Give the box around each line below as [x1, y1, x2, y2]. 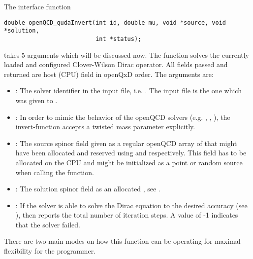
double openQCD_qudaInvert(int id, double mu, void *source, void [4, 19, 226, 26]
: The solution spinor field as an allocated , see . [15, 184, 160, 194]
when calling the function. [15, 167, 94, 177]
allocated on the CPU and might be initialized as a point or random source [15, 157, 243, 167]
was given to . [15, 95, 58, 105]
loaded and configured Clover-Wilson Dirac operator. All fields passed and [4, 59, 228, 70]
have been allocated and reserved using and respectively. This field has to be [15, 148, 247, 158]
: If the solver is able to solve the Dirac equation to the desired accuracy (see [15, 200, 248, 210]
